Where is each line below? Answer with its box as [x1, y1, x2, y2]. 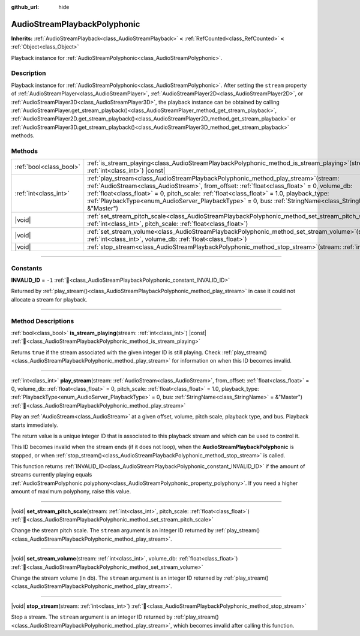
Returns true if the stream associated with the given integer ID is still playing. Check [11, 348, 221, 356]
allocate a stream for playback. [11, 296, 88, 303]
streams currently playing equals [11, 471, 92, 478]
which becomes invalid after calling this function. [173, 622, 295, 629]
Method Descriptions [11, 317, 74, 325]
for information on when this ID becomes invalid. [172, 357, 292, 364]
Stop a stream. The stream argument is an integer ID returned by [11, 613, 173, 620]
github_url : [11, 4, 39, 10]
